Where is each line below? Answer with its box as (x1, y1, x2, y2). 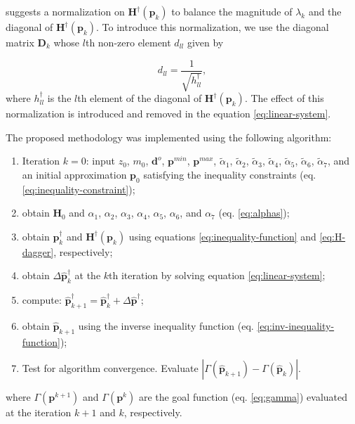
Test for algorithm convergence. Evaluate (22, 361, 199, 375)
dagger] (22, 244, 54, 259)
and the (308, 4, 342, 18)
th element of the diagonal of (77, 91, 202, 105)
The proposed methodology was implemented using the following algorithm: (6, 129, 332, 144)
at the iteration (6, 405, 72, 420)
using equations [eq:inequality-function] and (128, 229, 316, 243)
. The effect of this (244, 91, 324, 105)
